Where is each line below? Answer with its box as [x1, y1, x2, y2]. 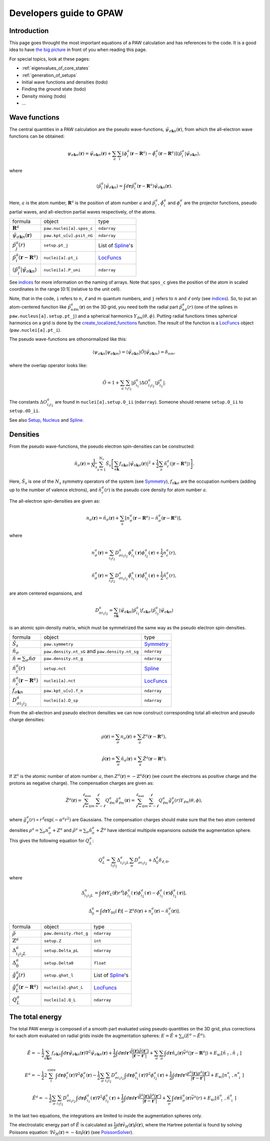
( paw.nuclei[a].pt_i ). [9, 327, 61, 333]
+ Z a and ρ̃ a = [52, 826, 82, 833]
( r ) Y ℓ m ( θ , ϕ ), [174, 798, 202, 805]
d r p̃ [125, 183, 134, 189]
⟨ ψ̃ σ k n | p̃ [118, 607, 136, 614]
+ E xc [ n [210, 1072, 227, 1079]
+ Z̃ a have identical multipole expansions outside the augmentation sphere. [95, 826, 251, 833]
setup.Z [43, 938, 61, 943]
